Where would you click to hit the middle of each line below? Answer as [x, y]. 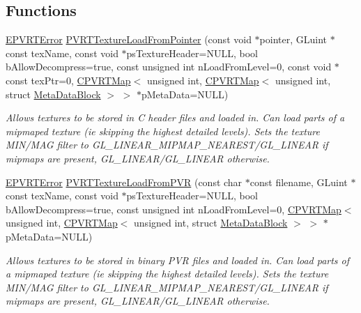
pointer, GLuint [293, 39]
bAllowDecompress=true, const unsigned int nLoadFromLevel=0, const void [169, 67]
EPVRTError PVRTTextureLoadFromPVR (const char [124, 182]
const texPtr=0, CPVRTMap [68, 80]
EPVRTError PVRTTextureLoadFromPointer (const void [129, 39]
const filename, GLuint [299, 182]
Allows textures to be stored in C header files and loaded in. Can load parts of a [175, 117]
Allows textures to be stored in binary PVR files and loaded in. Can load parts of [178, 260]
